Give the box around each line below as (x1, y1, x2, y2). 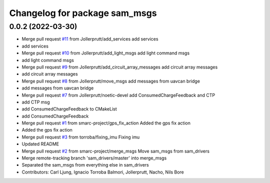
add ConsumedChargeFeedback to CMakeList (21, 106, 117, 112)
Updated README (21, 141, 59, 147)
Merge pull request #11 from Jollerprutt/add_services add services (21, 36, 158, 42)
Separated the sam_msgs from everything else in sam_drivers (21, 162, 149, 168)
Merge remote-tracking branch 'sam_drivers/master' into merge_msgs (21, 155, 167, 161)
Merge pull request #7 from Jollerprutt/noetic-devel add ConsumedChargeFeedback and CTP (21, 92, 215, 98)
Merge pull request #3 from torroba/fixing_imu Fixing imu (21, 134, 140, 140)
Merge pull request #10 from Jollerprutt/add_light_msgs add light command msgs (21, 50, 190, 56)
